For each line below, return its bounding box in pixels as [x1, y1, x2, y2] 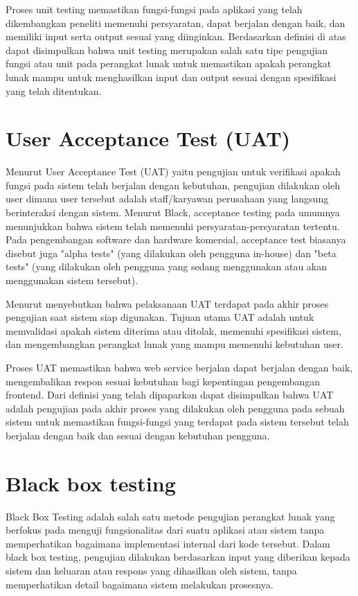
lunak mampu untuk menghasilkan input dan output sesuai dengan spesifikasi [6, 69, 337, 84]
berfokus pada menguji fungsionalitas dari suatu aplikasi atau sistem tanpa [6, 523, 325, 537]
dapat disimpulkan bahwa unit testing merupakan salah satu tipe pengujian [6, 42, 328, 57]
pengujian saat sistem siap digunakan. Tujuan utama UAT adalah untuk [6, 310, 314, 324]
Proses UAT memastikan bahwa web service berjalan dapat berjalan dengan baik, [6, 360, 353, 374]
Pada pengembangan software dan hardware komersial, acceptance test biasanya [6, 232, 346, 247]
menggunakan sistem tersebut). [6, 273, 138, 288]
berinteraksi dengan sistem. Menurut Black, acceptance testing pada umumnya [6, 205, 340, 220]
